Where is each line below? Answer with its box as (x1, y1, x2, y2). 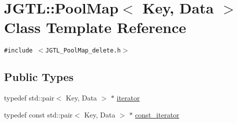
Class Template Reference (4, 17, 186, 37)
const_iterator (135, 109, 179, 119)
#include (4, 47, 33, 54)
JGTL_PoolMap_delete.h (45, 47, 121, 54)
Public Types (4, 69, 74, 84)
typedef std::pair (4, 92, 54, 103)
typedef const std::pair (4, 109, 73, 119)
